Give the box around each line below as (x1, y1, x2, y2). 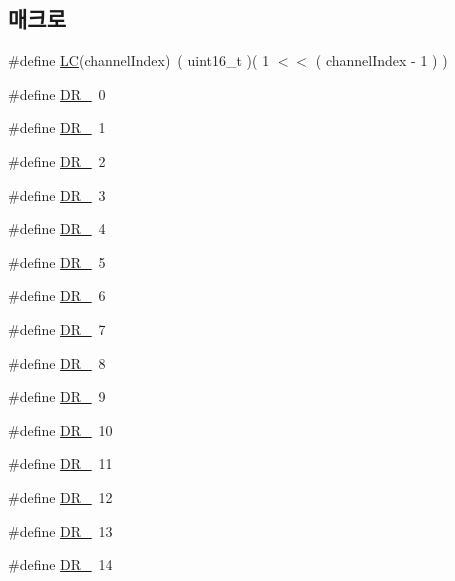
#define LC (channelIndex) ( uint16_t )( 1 (8, 50, 270, 71)
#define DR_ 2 (8, 150, 106, 171)
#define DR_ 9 (8, 386, 106, 407)
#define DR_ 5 (8, 251, 106, 272)
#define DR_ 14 (8, 554, 113, 575)
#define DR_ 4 (8, 218, 106, 239)
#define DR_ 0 (8, 83, 106, 104)
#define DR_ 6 (8, 285, 106, 306)
